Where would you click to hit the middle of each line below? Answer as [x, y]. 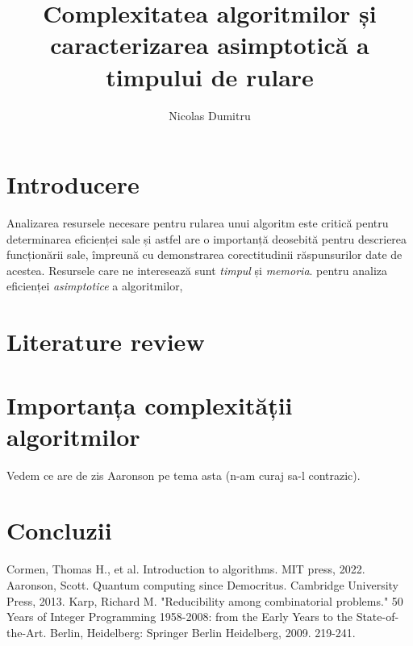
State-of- [378, 617]
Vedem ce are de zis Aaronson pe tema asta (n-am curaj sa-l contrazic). [184, 475]
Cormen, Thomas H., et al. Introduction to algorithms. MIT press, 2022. [186, 569]
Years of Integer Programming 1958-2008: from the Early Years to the [179, 617]
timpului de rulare [210, 76]
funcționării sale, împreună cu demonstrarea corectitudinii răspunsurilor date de [204, 254]
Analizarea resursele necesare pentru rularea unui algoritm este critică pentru [198, 223]
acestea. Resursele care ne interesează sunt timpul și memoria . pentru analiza [197, 270]
